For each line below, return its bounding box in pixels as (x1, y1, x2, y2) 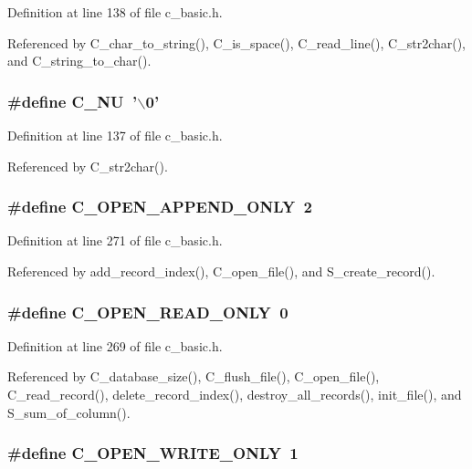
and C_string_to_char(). (7, 51, 152, 70)
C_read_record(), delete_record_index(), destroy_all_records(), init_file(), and (7, 385, 462, 403)
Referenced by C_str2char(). (7, 156, 168, 175)
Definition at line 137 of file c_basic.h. (7, 126, 223, 144)
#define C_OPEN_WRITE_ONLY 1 (7, 442, 299, 464)
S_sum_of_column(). (7, 402, 131, 422)
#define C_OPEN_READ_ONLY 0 (7, 300, 288, 323)
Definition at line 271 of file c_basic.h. (7, 231, 223, 250)
